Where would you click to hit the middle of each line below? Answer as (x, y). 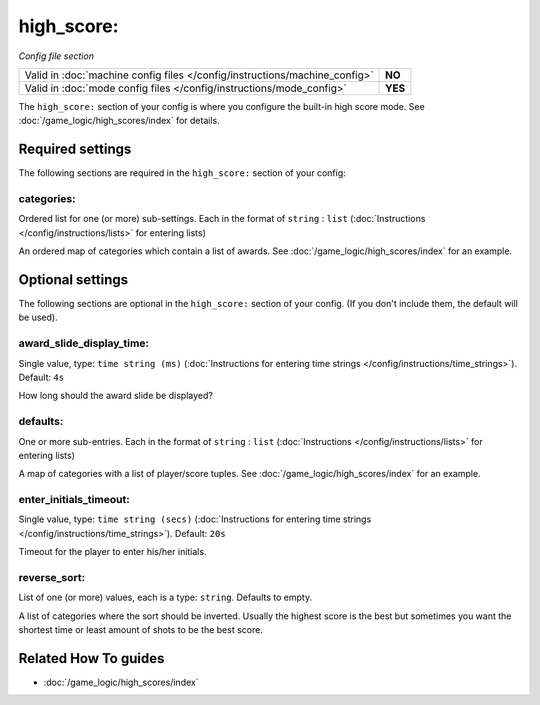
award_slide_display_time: (84, 343)
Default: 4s (41, 377)
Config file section (56, 56)
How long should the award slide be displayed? (116, 396)
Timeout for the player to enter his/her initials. (112, 552)
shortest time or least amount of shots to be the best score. (141, 630)
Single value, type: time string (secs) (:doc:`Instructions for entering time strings (195, 519)
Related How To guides (91, 658)
